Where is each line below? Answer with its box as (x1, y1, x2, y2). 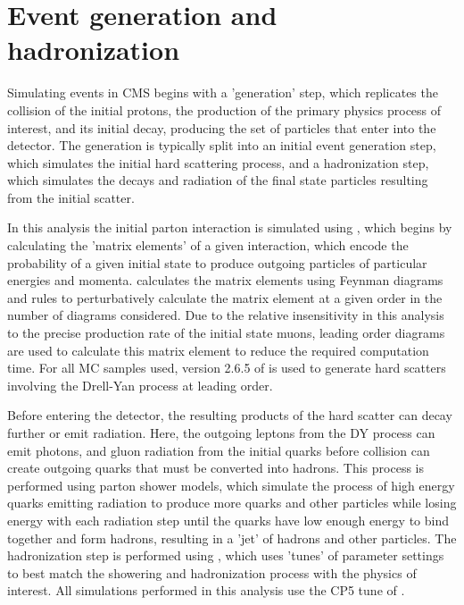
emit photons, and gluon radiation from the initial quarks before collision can (7, 441, 430, 459)
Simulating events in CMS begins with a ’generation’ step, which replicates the (7, 83, 438, 102)
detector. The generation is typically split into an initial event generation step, (7, 136, 436, 155)
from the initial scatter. (7, 188, 135, 206)
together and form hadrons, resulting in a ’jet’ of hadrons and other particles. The (7, 528, 457, 547)
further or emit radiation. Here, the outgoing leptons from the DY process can (7, 424, 435, 441)
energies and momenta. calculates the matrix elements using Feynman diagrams (7, 271, 443, 290)
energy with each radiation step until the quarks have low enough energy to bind (7, 510, 449, 529)
